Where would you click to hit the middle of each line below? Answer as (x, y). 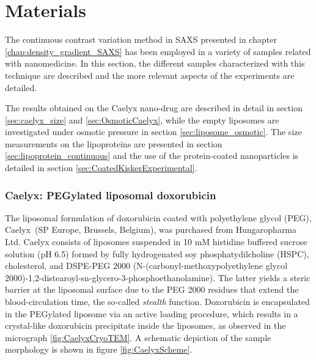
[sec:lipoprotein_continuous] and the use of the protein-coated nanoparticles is (152, 156)
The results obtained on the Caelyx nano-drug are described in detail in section (154, 108)
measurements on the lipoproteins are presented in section (114, 143)
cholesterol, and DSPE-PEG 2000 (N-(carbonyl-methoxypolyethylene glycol (146, 266)
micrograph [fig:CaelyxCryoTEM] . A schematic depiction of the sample (138, 337)
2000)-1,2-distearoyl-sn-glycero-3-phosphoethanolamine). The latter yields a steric (158, 277)
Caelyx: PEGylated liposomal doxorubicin (111, 195)
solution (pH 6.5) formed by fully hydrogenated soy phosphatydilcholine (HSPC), (157, 253)
